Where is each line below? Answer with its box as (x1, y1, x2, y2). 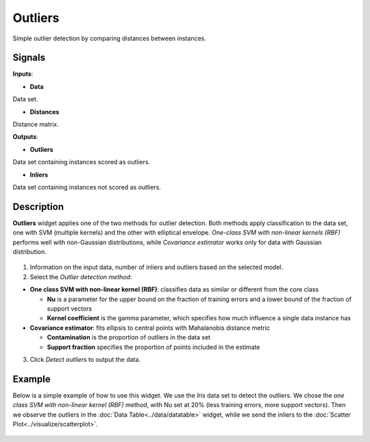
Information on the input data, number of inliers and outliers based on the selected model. (29, 263, 284, 272)
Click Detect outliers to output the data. (29, 355, 140, 363)
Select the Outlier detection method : (29, 272, 132, 281)
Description (12, 200, 64, 212)
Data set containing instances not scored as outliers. (12, 183, 161, 191)
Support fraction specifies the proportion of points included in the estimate (47, 343, 260, 351)
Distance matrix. (12, 120, 59, 129)
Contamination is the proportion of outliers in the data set (47, 333, 211, 341)
